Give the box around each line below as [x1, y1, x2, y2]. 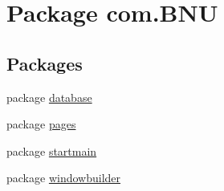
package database [6, 88, 92, 105]
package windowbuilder [6, 169, 121, 186]
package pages [6, 116, 76, 132]
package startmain [6, 142, 97, 159]
